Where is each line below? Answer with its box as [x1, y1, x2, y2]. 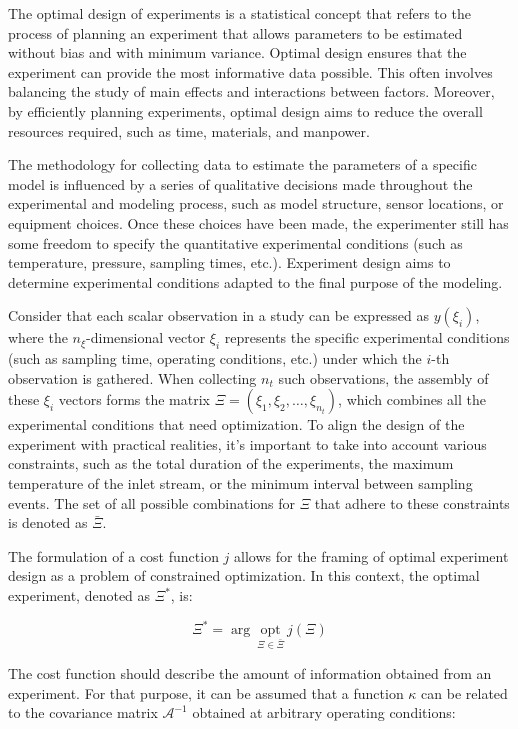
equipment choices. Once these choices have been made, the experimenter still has [8, 212, 509, 233]
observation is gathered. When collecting [8, 367, 257, 388]
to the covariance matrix [8, 702, 158, 723]
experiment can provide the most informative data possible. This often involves [8, 61, 493, 82]
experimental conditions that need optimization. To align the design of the [8, 414, 465, 435]
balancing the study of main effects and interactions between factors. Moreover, [8, 81, 495, 102]
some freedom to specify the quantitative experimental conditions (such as [8, 232, 463, 253]
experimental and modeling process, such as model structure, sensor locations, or [8, 193, 504, 214]
